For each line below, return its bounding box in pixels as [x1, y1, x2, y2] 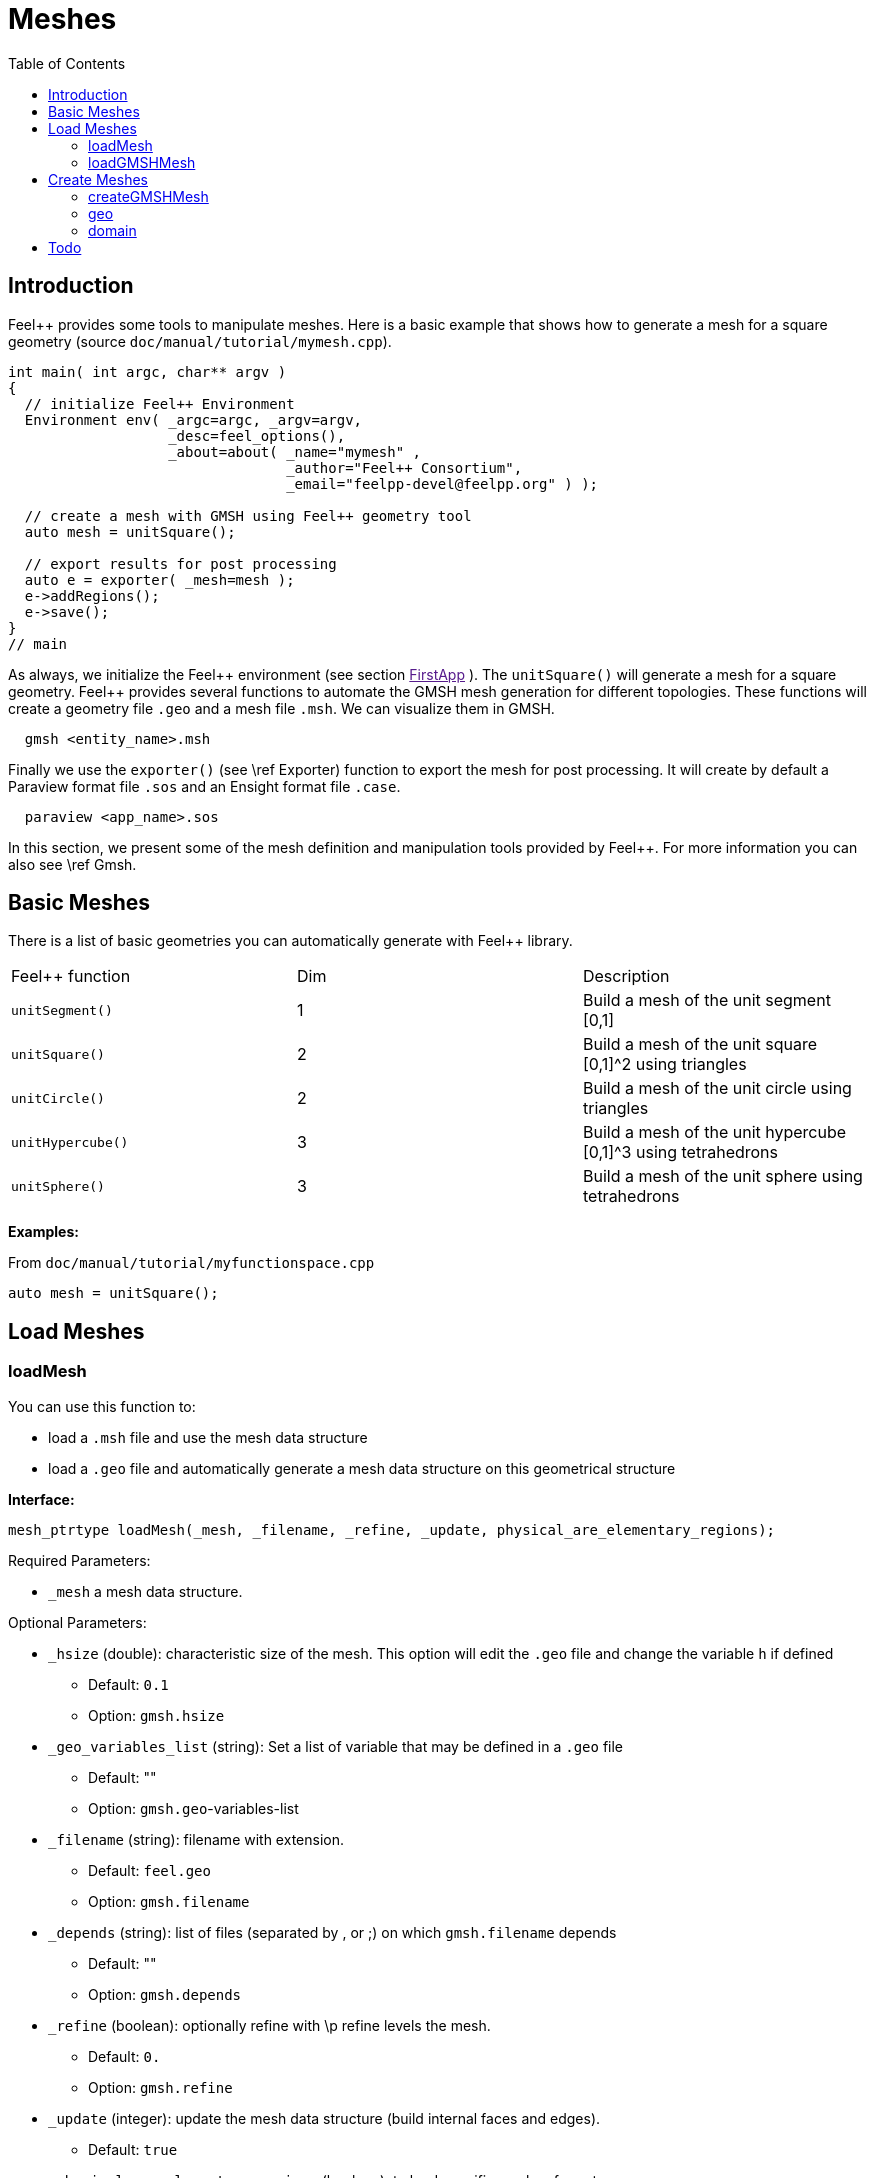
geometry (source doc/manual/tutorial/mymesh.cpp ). [8, 332, 392, 350]
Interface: [8, 1490, 75, 1508]
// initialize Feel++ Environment [24, 395, 295, 412]
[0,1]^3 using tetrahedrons [582, 1142, 779, 1163]
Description [582, 966, 670, 987]
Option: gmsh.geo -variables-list [88, 1799, 299, 1817]
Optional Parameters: [8, 1613, 147, 1631]
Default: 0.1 [88, 1675, 169, 1693]
